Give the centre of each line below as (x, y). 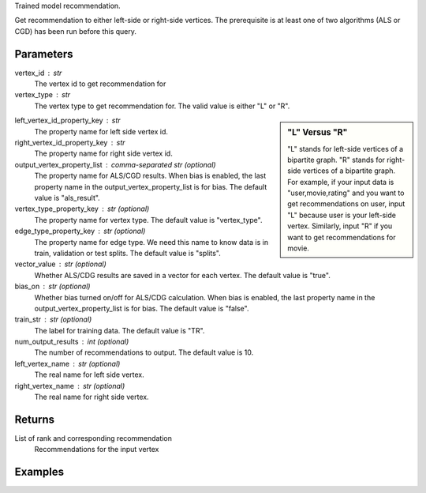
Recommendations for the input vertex (97, 450)
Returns (35, 419)
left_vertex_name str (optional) (67, 363)
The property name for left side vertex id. (101, 131)
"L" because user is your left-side (342, 215)
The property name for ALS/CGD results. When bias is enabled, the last (150, 176)
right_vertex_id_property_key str (70, 143)
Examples (39, 472)
